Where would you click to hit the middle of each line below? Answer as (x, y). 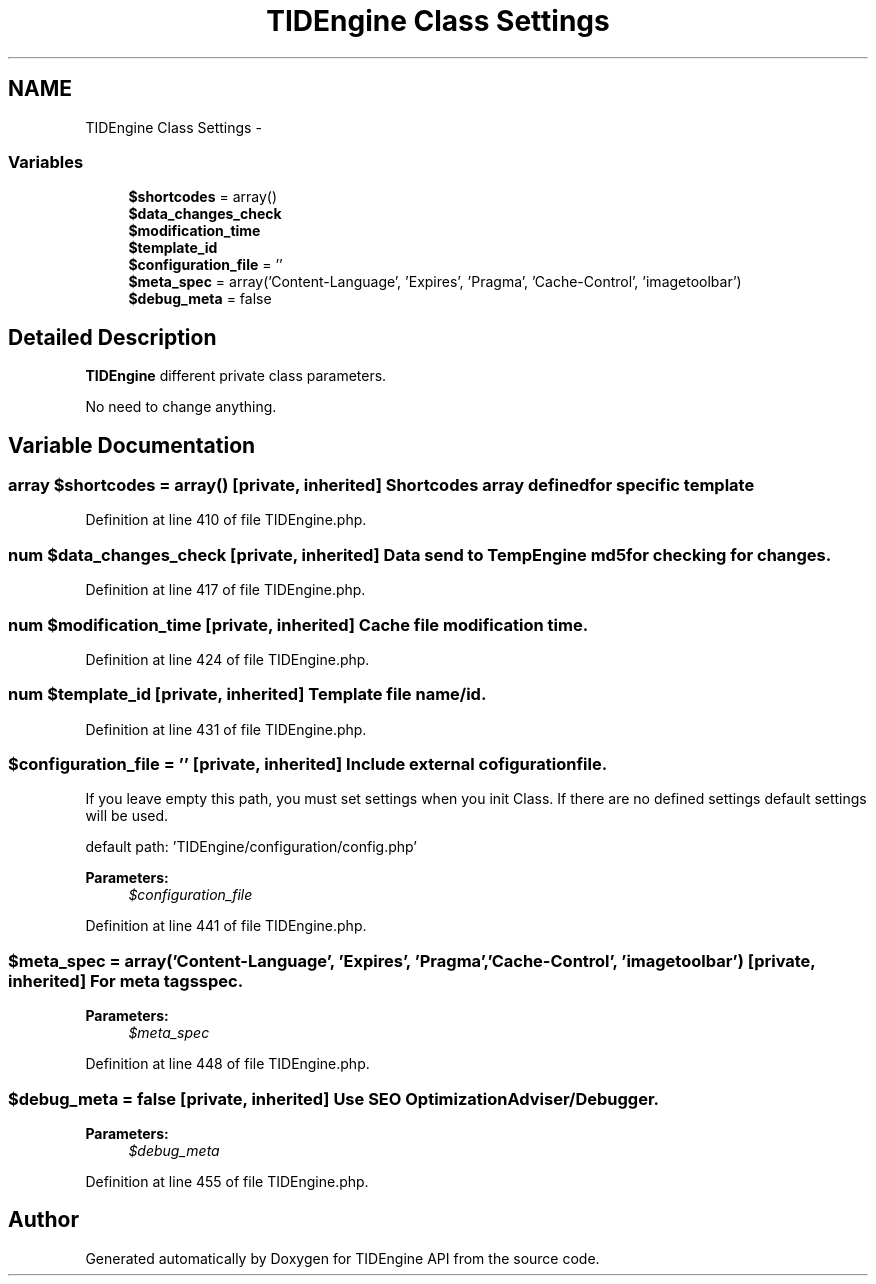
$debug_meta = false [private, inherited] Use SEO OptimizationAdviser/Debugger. (334, 1098)
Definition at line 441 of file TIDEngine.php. (226, 926)
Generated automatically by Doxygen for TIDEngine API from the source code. (342, 1258)
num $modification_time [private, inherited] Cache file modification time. (298, 624)
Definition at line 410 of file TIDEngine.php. (226, 520)
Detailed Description (112, 337)
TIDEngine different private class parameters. (236, 376)
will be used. (127, 816)
